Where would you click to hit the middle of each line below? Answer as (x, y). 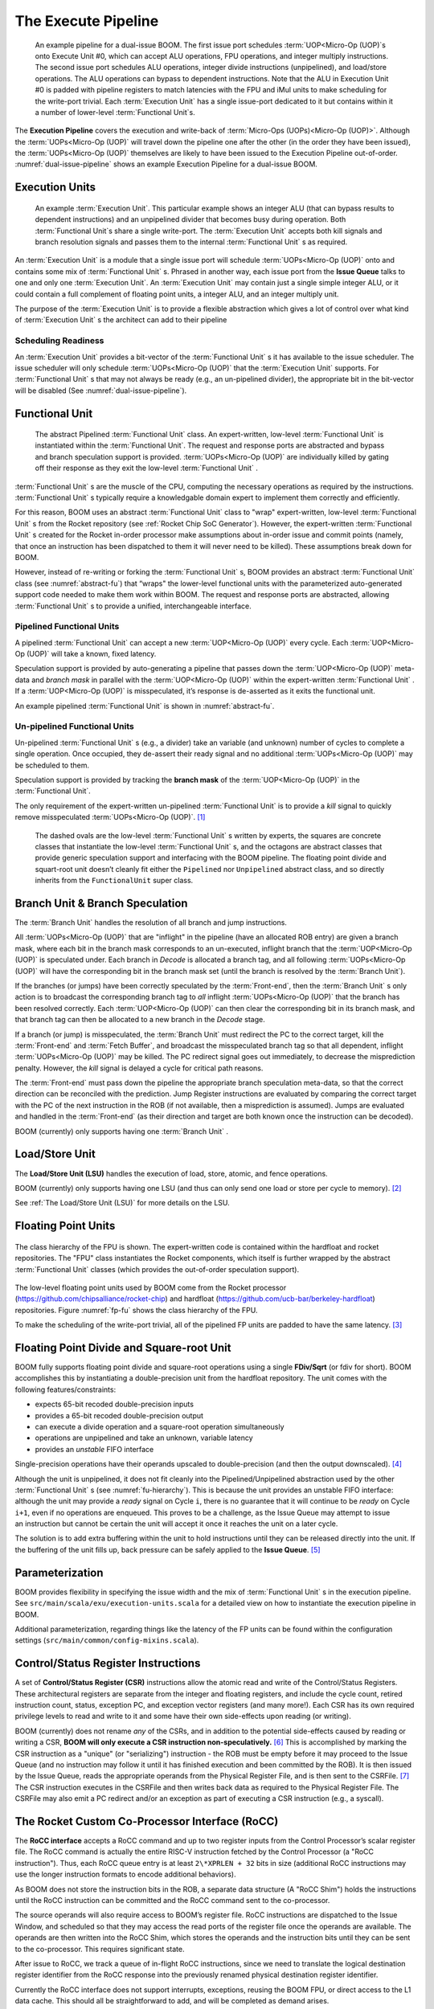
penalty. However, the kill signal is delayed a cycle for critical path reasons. (139, 1068)
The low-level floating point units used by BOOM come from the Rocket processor (151, 1287)
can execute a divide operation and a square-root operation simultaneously (160, 1426)
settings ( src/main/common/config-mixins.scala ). (107, 1640)
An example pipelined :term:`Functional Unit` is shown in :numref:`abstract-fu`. (145, 706)
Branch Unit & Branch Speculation (101, 903)
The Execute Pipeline (87, 21)
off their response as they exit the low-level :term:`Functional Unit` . (147, 468)
